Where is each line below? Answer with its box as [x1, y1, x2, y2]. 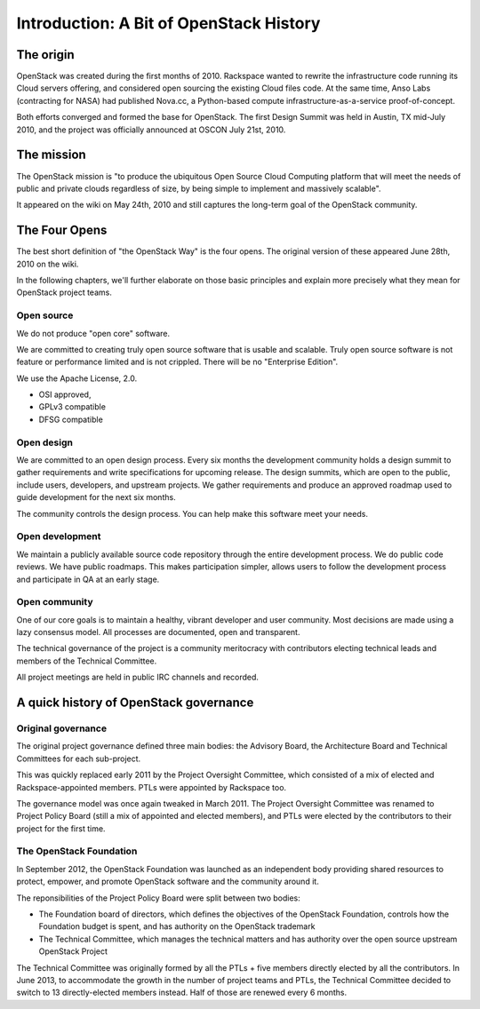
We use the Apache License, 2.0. [16, 373, 138, 384]
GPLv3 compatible [38, 401, 107, 412]
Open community [16, 596, 93, 608]
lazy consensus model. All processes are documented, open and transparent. [16, 627, 300, 638]
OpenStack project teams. [16, 287, 113, 298]
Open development [16, 530, 101, 543]
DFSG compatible [38, 414, 104, 425]
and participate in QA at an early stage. [16, 574, 160, 584]
